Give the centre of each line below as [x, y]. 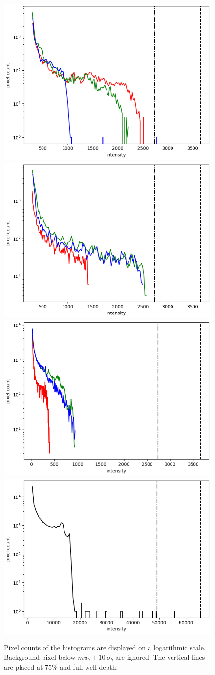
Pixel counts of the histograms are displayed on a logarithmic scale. [105, 647]
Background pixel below [40, 657]
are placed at [23, 666]
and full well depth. [89, 666]
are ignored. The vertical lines [160, 657]
